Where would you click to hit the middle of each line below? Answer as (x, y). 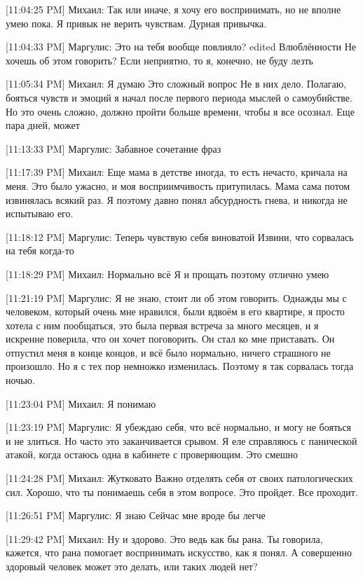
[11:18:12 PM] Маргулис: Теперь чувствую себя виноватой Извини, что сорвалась (180, 236)
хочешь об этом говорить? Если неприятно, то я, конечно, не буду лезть (159, 60)
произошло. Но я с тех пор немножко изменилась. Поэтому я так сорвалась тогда (180, 366)
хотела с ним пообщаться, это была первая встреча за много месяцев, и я (162, 325)
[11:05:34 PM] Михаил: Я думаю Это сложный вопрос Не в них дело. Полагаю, (176, 84)
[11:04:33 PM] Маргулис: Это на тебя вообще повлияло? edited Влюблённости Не (181, 47)
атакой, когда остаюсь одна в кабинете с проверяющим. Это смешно (152, 454)
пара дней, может (43, 125)
